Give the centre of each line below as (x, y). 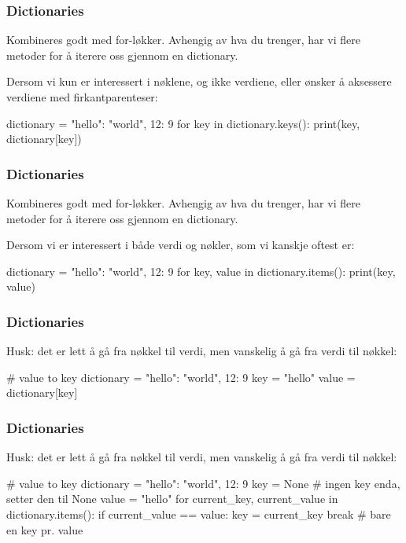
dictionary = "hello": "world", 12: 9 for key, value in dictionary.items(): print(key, (201, 271)
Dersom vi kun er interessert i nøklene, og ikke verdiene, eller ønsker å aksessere (199, 81)
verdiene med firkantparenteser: (82, 97)
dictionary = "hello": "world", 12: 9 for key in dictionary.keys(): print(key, (183, 123)
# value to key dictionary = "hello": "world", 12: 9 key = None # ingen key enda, (203, 483)
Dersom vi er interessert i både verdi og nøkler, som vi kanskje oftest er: (181, 245)
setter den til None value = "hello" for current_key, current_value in (172, 499)
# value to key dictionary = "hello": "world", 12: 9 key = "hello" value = (181, 377)
